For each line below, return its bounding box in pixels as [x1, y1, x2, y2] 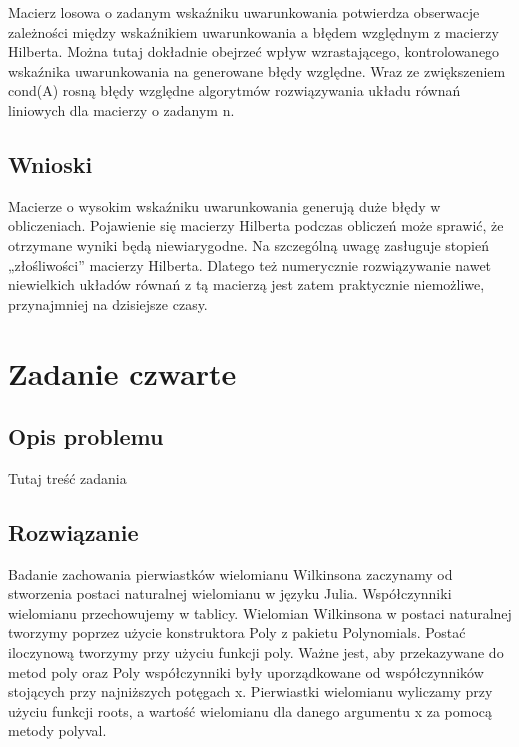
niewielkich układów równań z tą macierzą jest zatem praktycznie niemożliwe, [8, 274, 485, 295]
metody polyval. [8, 720, 107, 741]
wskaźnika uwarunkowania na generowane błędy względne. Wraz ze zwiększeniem [8, 60, 506, 81]
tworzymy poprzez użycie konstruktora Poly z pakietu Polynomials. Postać [8, 622, 466, 643]
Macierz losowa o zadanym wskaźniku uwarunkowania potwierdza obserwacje [8, 2, 480, 22]
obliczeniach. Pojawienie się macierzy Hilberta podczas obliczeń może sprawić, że [8, 215, 504, 236]
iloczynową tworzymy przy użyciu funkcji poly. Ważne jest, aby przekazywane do [8, 642, 504, 663]
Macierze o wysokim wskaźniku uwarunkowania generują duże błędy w [8, 195, 441, 216]
